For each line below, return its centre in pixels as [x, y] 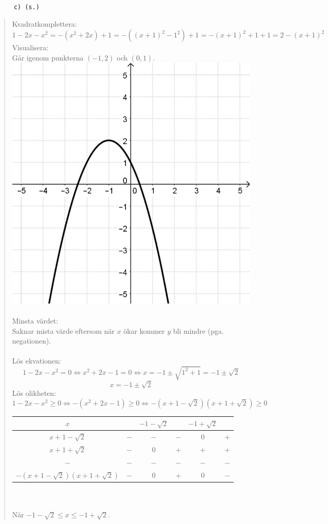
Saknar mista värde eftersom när [63, 330]
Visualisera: [30, 47]
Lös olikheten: [34, 393]
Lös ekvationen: [36, 361]
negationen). [32, 341]
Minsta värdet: [35, 321]
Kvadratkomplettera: [44, 23]
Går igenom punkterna [48, 57]
